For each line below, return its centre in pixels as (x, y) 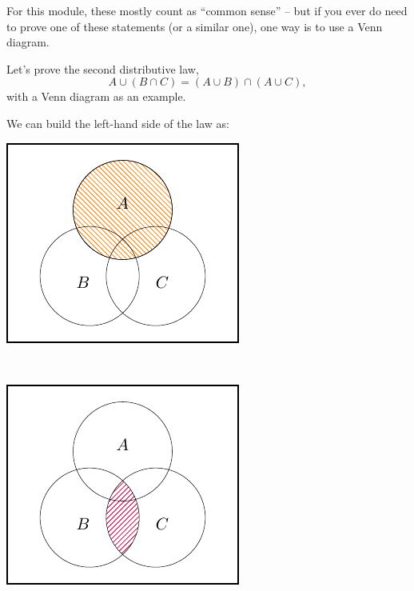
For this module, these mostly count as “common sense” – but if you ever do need (207, 10)
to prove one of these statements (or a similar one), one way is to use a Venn (195, 26)
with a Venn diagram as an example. (96, 96)
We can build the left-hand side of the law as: (118, 123)
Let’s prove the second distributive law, (103, 68)
